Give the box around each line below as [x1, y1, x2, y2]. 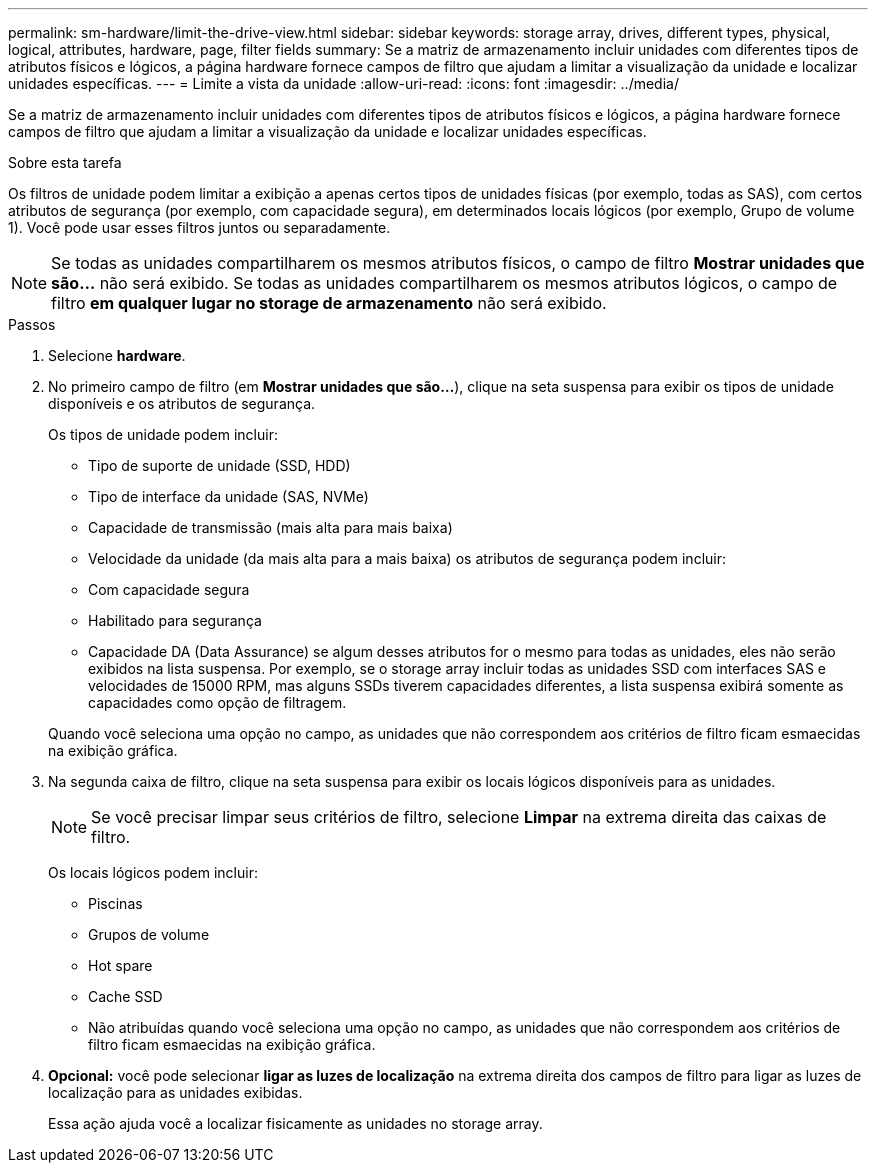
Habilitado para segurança [88, 612, 262, 629]
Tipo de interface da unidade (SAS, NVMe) [88, 488, 369, 505]
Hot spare [88, 957, 153, 974]
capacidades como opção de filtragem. [88, 694, 347, 711]
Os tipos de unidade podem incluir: [48, 426, 278, 443]
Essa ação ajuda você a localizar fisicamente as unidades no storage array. [48, 1115, 543, 1132]
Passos [8, 316, 56, 333]
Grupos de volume [88, 926, 210, 943]
